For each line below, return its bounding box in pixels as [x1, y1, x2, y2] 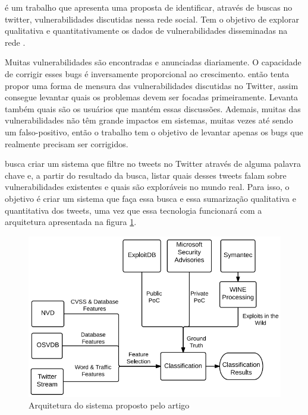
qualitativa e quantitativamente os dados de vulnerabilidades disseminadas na [5, 24, 288, 37]
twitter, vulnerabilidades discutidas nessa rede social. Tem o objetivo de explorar [5, 12, 299, 25]
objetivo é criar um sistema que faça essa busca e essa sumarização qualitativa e [5, 192, 296, 204]
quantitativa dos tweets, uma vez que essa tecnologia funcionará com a [5, 204, 262, 216]
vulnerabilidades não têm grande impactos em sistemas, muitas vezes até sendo [5, 114, 293, 126]
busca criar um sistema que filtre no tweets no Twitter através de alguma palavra [5, 157, 301, 170]
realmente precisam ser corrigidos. [5, 137, 128, 150]
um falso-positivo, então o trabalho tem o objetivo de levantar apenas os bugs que [5, 125, 303, 138]
